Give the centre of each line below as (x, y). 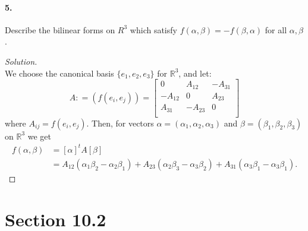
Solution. (21, 61)
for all (276, 29)
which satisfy (153, 29)
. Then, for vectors (120, 123)
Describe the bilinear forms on (60, 29)
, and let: (195, 73)
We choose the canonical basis (59, 73)
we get (40, 136)
